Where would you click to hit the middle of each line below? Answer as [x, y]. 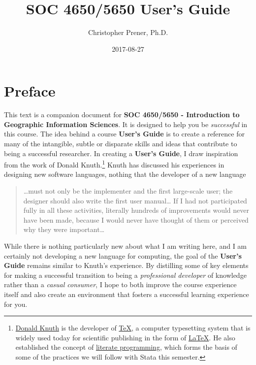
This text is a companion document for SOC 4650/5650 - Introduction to [122, 115]
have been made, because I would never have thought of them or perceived [136, 219]
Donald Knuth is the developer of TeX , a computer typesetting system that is [133, 328]
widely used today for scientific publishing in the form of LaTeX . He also [125, 337]
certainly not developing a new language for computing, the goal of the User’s [123, 255]
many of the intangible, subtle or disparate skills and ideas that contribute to [121, 144]
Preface [30, 91]
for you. [16, 304]
